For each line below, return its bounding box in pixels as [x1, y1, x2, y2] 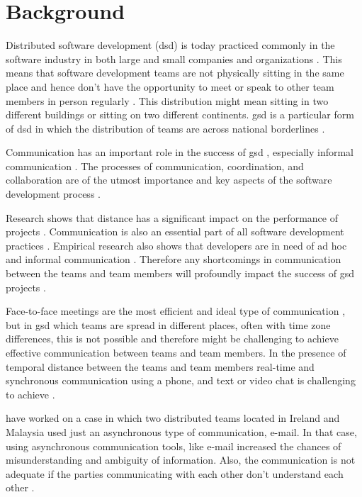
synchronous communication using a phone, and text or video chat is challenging [6, 373, 356, 388]
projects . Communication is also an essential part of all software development [6, 224, 344, 239]
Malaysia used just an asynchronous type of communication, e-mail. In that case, [6, 424, 357, 439]
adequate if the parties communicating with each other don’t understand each [6, 466, 344, 481]
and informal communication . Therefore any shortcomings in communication [6, 252, 341, 267]
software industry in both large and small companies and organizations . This [6, 51, 342, 66]
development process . [6, 186, 101, 201]
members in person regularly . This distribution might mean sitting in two [6, 93, 329, 108]
